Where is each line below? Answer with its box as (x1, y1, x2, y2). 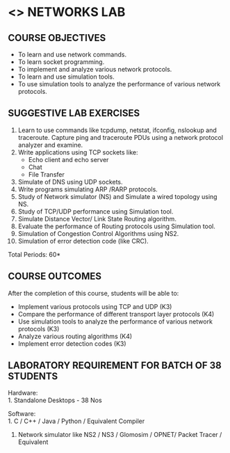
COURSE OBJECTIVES (8, 32, 106, 44)
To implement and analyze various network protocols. (17, 65, 172, 73)
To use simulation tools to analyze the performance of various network (17, 80, 221, 88)
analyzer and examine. (17, 141, 83, 149)
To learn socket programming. (17, 58, 105, 66)
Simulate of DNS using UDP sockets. (17, 177, 124, 186)
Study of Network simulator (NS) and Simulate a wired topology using (17, 192, 217, 200)
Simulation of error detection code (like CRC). (17, 237, 149, 245)
